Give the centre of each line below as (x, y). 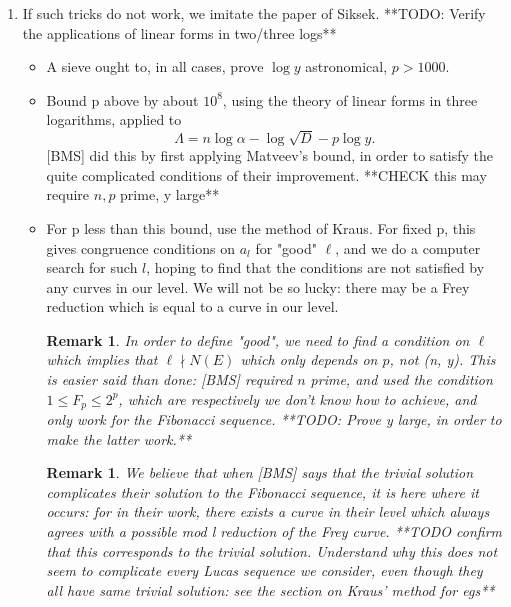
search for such (92, 267)
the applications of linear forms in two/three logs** (179, 32)
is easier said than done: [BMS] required (169, 379)
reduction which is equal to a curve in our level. (192, 306)
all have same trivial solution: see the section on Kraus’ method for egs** (270, 589)
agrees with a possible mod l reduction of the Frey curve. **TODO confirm (274, 531)
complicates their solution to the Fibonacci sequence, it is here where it (262, 491)
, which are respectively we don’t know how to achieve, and (297, 398)
